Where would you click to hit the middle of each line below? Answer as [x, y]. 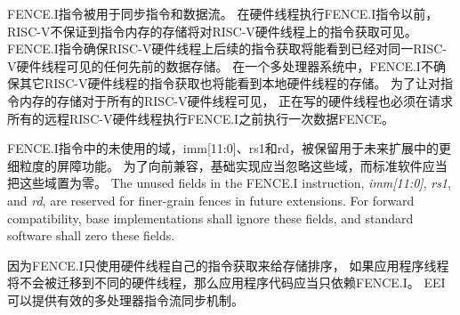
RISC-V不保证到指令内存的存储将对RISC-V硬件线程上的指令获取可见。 [212, 31]
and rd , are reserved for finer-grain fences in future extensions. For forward [211, 200]
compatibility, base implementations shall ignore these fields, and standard [210, 218]
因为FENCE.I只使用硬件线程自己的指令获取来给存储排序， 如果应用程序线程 [228, 265]
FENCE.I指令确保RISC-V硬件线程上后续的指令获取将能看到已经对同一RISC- [227, 48]
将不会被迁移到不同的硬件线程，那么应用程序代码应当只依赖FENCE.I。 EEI [226, 283]
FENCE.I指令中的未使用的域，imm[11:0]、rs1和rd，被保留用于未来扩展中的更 [229, 148]
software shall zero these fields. [91, 235]
